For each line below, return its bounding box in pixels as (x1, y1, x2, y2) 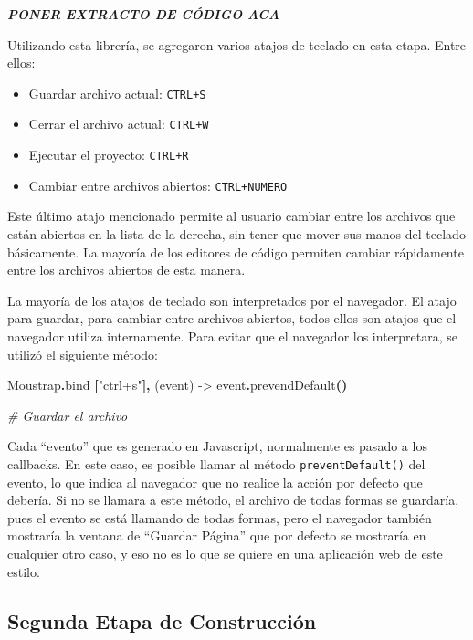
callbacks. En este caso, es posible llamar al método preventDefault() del (7, 454, 426, 473)
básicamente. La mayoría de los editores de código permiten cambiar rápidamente (7, 242, 464, 261)
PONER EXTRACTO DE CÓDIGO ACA (7, 5, 280, 23)
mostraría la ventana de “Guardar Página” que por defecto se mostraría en (7, 526, 426, 545)
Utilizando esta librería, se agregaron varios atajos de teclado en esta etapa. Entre (7, 35, 467, 54)
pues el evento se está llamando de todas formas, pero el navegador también (7, 508, 432, 527)
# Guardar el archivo (7, 405, 128, 425)
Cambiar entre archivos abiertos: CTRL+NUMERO (28, 175, 288, 194)
